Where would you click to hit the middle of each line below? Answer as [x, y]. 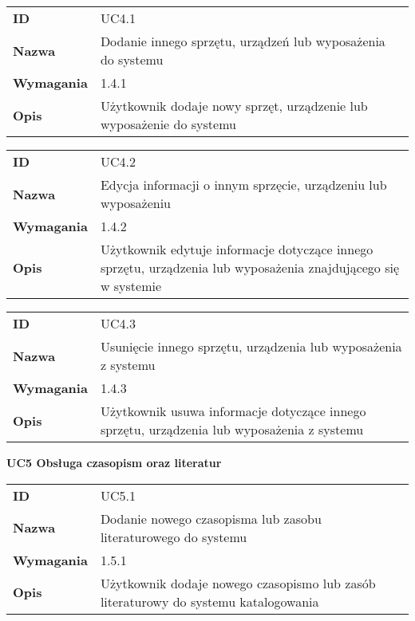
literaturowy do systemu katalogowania [209, 601]
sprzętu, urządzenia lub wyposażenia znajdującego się [250, 267]
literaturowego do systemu [174, 536]
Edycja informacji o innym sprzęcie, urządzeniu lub [243, 185]
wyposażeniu [135, 203]
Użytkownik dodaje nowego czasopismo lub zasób [238, 583]
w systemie [131, 286]
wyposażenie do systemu [168, 124]
